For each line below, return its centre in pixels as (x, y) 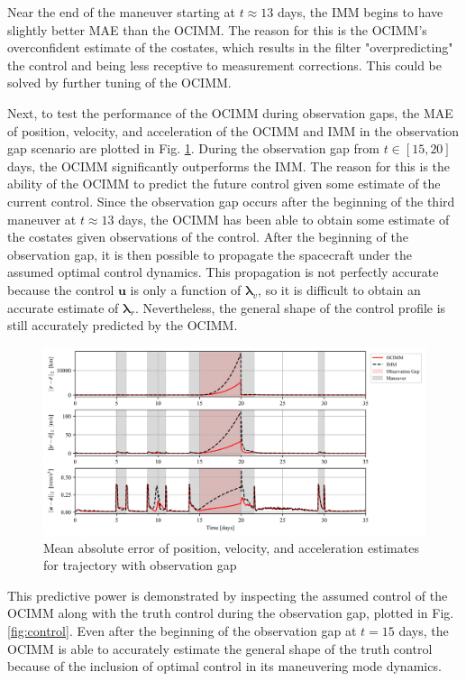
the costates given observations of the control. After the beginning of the (208, 237)
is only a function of (186, 289)
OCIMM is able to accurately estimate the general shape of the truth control (220, 648)
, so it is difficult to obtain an (339, 289)
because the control (61, 289)
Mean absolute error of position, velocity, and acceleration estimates (231, 547)
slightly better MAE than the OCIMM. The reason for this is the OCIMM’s (217, 29)
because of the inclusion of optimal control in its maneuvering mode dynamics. (224, 666)
